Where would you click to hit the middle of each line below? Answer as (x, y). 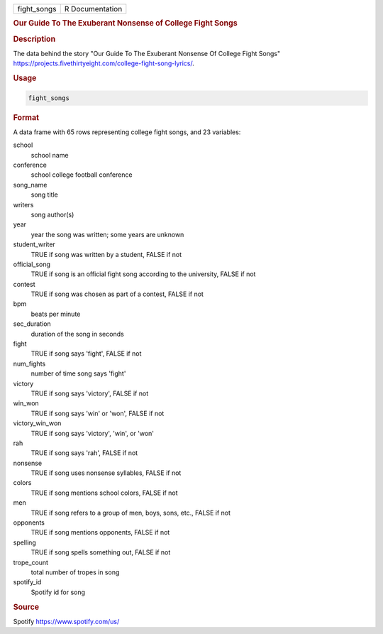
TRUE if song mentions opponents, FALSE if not (100, 532)
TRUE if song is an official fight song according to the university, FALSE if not (143, 274)
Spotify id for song (58, 592)
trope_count (31, 562)
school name (50, 155)
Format (26, 117)
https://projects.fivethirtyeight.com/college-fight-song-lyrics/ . (104, 63)
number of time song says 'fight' (78, 373)
